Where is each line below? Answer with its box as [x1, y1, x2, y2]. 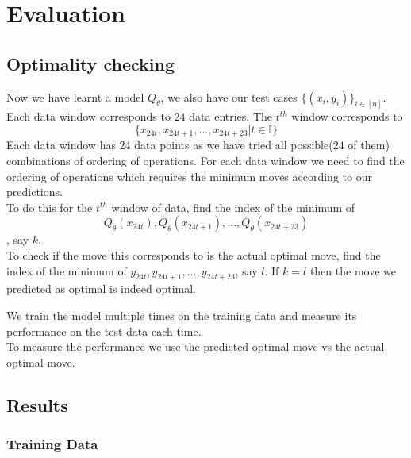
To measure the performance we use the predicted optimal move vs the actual [6, 338, 385, 355]
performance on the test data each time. [6, 322, 202, 339]
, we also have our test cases [160, 88, 298, 105]
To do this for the [6, 198, 93, 215]
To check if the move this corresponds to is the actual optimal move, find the [6, 247, 381, 264]
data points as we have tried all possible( [134, 137, 333, 153]
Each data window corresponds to [6, 108, 171, 125]
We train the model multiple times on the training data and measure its [6, 307, 357, 324]
